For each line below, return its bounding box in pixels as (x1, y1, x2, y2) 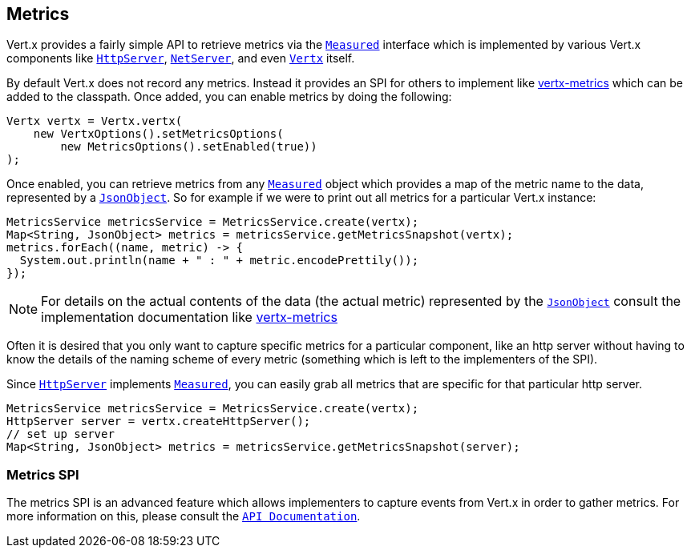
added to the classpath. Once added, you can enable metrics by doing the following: (6, 90, 452, 104)
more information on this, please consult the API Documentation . (6, 509, 361, 524)
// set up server (6, 428, 115, 441)
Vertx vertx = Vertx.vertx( (6, 114, 183, 128)
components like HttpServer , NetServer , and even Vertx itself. (6, 51, 355, 66)
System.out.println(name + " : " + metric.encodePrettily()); (19, 254, 419, 267)
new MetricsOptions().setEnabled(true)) (60, 140, 317, 154)
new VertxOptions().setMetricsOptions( (33, 127, 284, 141)
